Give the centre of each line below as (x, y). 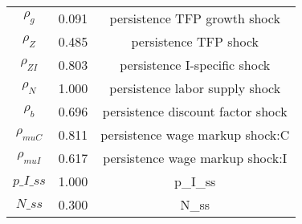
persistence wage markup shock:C (195, 134)
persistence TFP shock (195, 41)
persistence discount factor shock (195, 111)
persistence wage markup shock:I (195, 158)
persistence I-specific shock (195, 65)
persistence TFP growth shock (195, 18)
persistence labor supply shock (195, 88)
